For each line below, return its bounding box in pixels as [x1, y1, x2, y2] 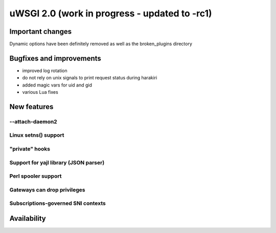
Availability [9, 214, 46, 223]
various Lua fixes [22, 89, 58, 95]
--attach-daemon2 [9, 118, 57, 125]
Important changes [9, 27, 72, 36]
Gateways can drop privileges [9, 186, 85, 193]
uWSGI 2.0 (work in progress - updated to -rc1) [9, 8, 212, 19]
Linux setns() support [9, 132, 64, 139]
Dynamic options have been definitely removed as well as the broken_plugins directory [9, 41, 193, 47]
